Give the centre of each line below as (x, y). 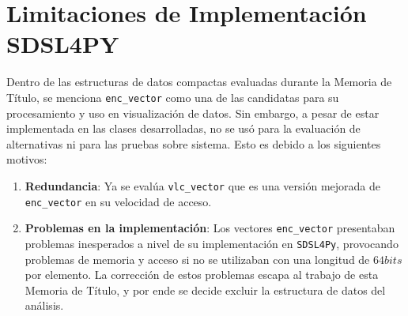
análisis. (44, 305)
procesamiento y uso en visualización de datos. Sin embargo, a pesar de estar (193, 113)
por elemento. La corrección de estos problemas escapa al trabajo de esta (202, 275)
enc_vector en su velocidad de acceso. (118, 201)
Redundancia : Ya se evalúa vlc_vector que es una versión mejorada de (202, 185)
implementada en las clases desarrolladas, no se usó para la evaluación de (183, 128)
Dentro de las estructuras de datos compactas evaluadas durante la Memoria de (199, 82)
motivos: (27, 159)
